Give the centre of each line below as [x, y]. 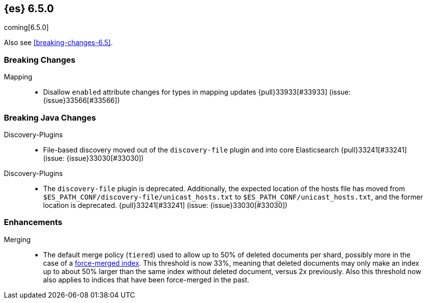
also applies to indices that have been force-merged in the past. [146, 279]
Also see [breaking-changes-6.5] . [59, 43]
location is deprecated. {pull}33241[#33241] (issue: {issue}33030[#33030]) [165, 205]
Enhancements [33, 222]
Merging [17, 239]
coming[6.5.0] [26, 27]
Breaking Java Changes [50, 117]
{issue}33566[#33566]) [82, 101]
